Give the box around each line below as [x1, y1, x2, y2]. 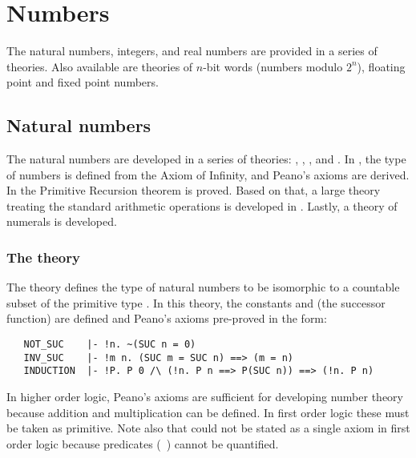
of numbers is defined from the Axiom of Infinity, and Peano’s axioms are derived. [6, 166, 410, 183]
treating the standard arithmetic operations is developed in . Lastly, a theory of [6, 197, 398, 214]
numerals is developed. [6, 213, 117, 230]
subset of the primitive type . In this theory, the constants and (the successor [6, 294, 386, 311]
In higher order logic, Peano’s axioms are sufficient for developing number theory [6, 388, 403, 405]
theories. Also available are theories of [6, 58, 193, 74]
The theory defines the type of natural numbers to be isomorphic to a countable [6, 279, 400, 295]
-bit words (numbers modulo [203, 58, 343, 74]
